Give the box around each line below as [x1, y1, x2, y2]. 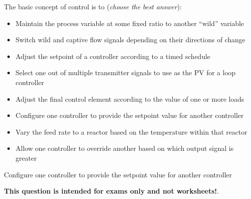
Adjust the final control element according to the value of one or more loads [15, 93, 244, 104]
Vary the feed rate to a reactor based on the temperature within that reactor [15, 126, 248, 137]
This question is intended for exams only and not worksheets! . [4, 186, 219, 196]
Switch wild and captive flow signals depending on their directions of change [15, 34, 246, 45]
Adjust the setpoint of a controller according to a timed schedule [15, 51, 211, 61]
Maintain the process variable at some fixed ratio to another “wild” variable [15, 18, 244, 28]
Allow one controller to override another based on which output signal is [15, 143, 234, 153]
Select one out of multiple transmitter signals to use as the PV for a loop [15, 67, 236, 78]
